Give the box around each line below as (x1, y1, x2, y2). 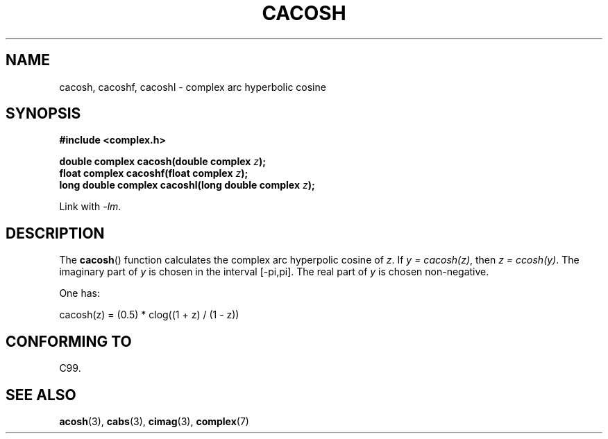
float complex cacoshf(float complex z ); (59, 167, 248, 180)
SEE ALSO (6, 386, 76, 404)
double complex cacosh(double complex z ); (59, 155, 267, 168)
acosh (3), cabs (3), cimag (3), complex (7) (59, 415, 249, 427)
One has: (59, 287, 101, 300)
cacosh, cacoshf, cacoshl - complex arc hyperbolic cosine (59, 80, 326, 93)
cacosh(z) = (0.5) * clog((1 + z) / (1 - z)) (59, 309, 239, 321)
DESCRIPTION (6, 224, 105, 242)
